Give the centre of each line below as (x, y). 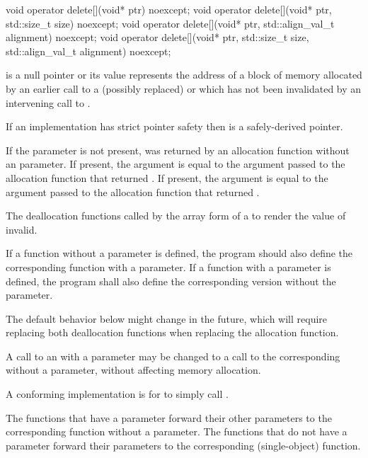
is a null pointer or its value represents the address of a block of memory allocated (184, 75)
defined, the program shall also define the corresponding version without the (171, 281)
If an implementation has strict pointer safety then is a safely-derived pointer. (174, 126)
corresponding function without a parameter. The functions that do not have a (177, 431)
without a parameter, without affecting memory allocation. (133, 370)
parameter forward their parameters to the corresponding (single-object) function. (183, 445)
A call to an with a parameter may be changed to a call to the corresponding (173, 356)
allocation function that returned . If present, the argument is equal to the (167, 177)
